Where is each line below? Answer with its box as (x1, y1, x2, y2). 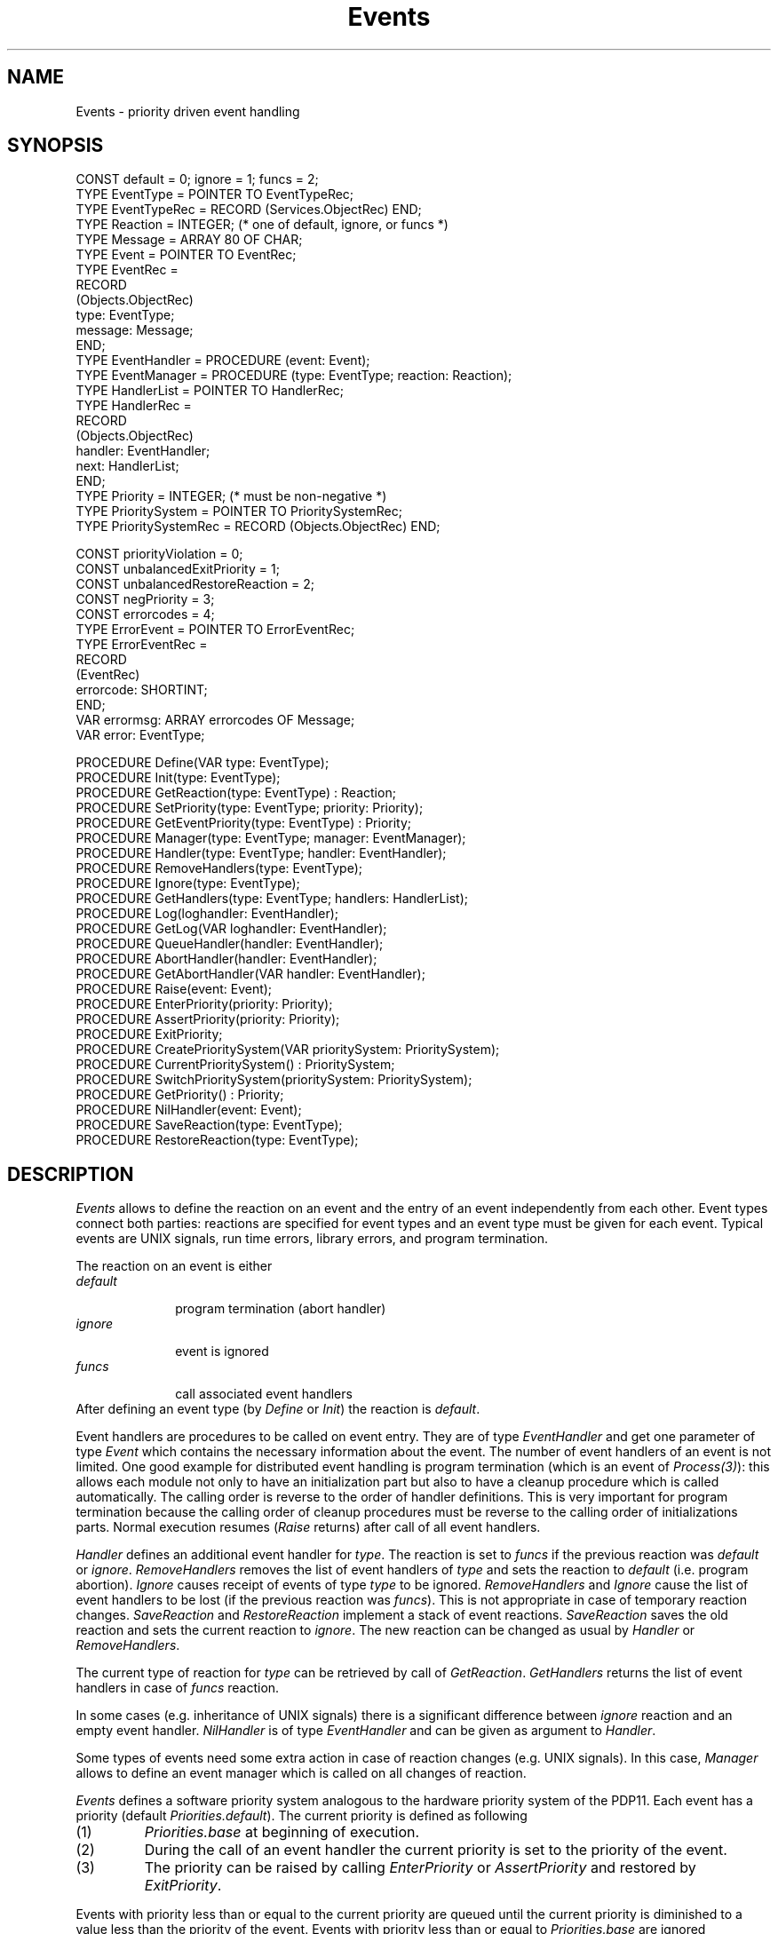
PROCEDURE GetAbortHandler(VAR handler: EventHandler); (75, 966, 425, 982)
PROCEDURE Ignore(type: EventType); (75, 876, 300, 892)
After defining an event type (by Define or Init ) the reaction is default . (75, 1401, 480, 1417)
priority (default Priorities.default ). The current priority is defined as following (75, 1808, 528, 1824)
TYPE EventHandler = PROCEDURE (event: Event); (75, 353, 370, 369)
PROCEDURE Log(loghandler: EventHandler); (75, 906, 339, 922)
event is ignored (175, 1343, 269, 1359)
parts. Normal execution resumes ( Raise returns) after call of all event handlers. (75, 1519, 541, 1535)
